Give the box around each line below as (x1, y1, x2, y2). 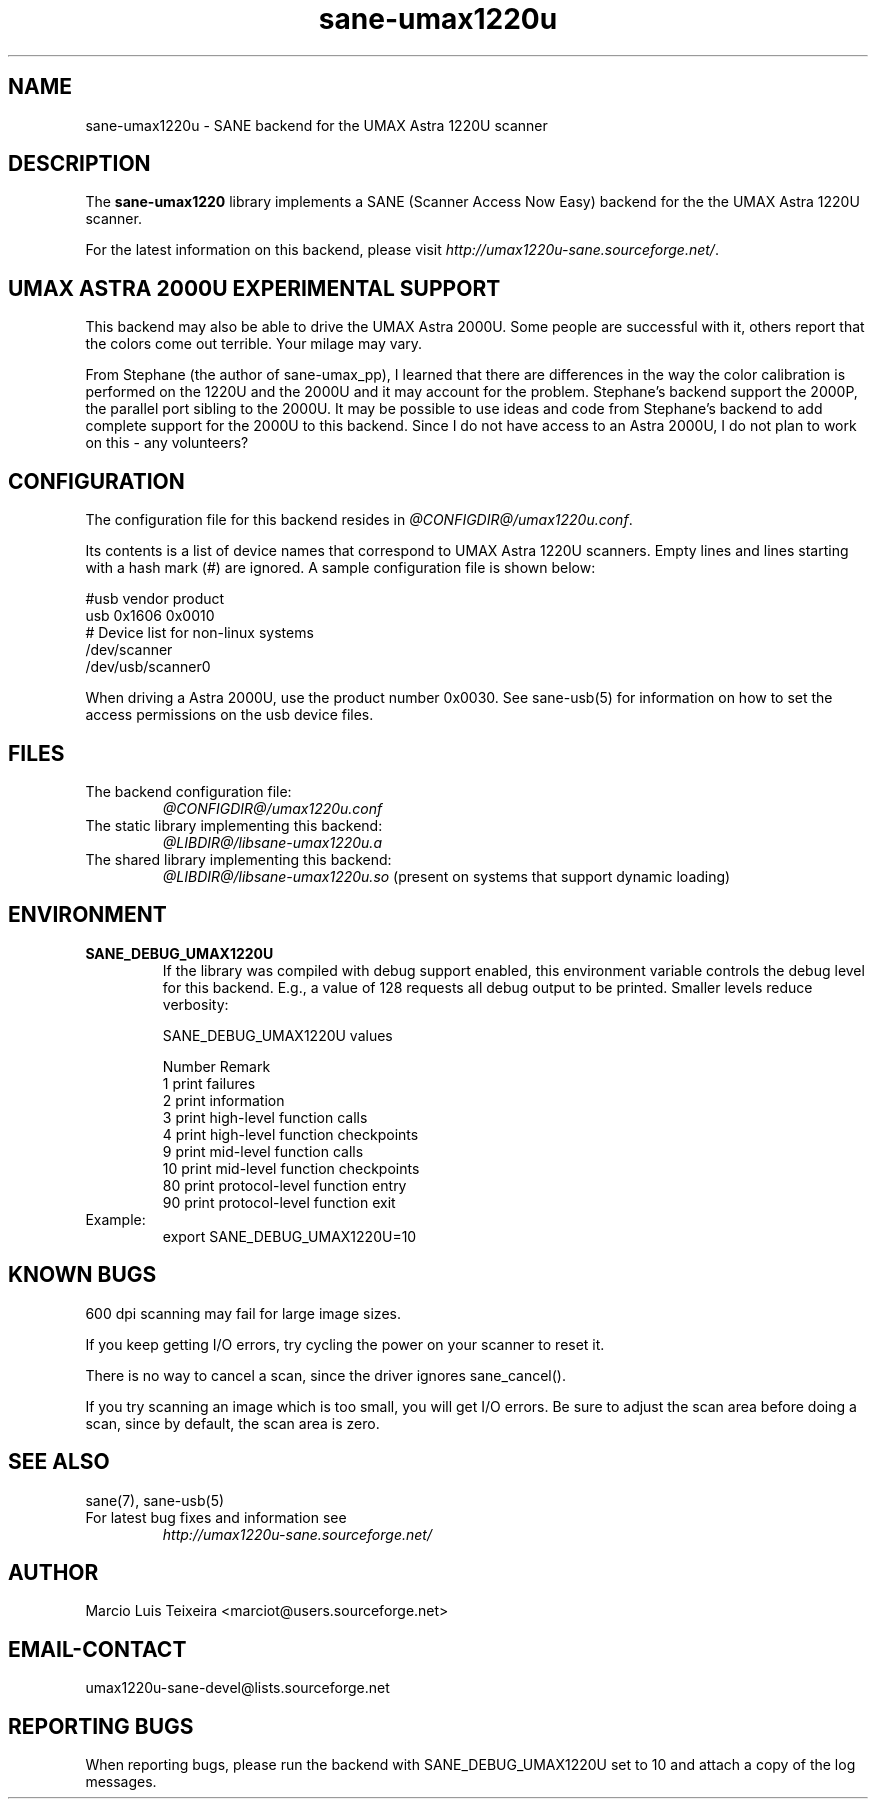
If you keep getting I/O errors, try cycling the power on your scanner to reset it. (85, 1335, 605, 1353)
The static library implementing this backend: (85, 816, 383, 834)
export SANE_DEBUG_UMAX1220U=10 (162, 1227, 417, 1245)
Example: (85, 1210, 146, 1228)
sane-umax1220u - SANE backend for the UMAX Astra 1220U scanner (85, 116, 548, 134)
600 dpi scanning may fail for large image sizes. (85, 1304, 401, 1322)
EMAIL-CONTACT (8, 1636, 187, 1662)
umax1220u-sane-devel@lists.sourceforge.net (85, 1679, 390, 1697)
